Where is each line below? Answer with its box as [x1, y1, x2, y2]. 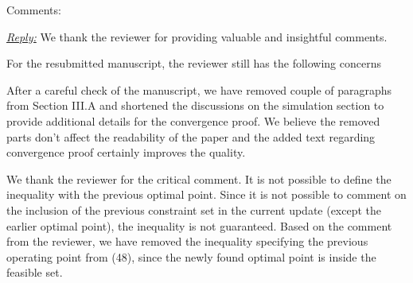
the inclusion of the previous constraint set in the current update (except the [6, 201, 382, 218]
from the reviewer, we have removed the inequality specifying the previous [6, 233, 368, 250]
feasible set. [6, 264, 63, 281]
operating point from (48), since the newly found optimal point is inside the [6, 248, 376, 265]
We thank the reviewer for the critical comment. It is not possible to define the [6, 170, 392, 187]
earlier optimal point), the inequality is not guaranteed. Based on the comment [6, 217, 392, 234]
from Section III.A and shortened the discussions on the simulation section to [6, 97, 384, 114]
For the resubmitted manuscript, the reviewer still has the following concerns [6, 55, 381, 72]
